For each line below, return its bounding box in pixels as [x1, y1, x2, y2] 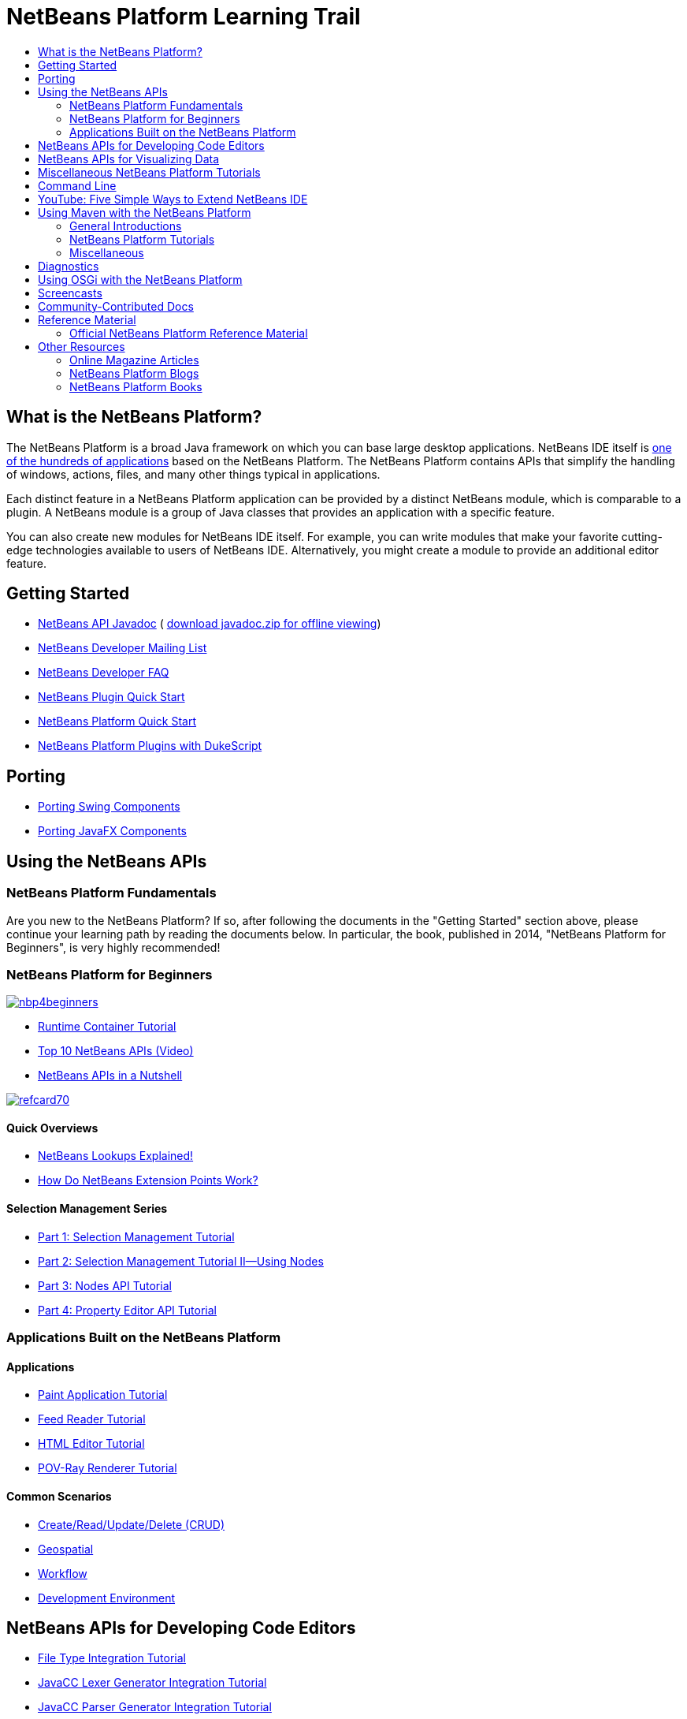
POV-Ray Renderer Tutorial [38, 1461, 177, 1475]
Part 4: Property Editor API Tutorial [38, 1303, 217, 1317]
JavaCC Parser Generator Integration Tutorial [38, 1700, 272, 1714]
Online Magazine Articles [69, 352, 199, 367]
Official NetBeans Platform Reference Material [69, 326, 308, 340]
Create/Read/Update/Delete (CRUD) [38, 1517, 225, 1531]
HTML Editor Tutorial [38, 1437, 145, 1451]
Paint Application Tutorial [38, 1388, 168, 1402]
